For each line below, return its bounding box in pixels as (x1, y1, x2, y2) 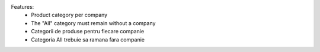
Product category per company (31, 12, 108, 19)
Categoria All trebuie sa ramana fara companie (31, 36, 145, 43)
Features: (11, 4, 34, 10)
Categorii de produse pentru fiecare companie (31, 28, 145, 35)
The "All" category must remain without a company (31, 19, 156, 26)
